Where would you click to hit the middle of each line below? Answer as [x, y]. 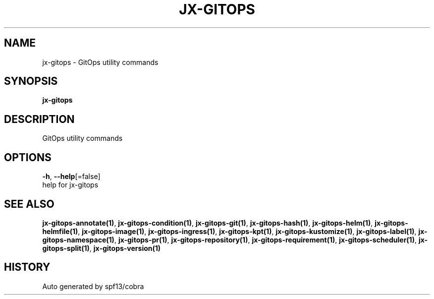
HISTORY [27, 267]
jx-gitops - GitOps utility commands [100, 62]
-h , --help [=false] [71, 177]
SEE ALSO [29, 204]
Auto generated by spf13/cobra [93, 286]
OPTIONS [28, 157]
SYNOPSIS [31, 81]
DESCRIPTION [39, 119]
